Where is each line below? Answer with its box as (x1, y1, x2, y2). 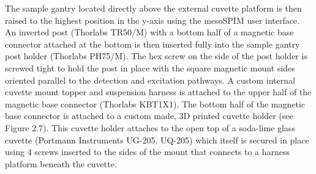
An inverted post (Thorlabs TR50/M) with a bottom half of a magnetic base (5, 26, 294, 38)
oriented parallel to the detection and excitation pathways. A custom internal (5, 73, 295, 86)
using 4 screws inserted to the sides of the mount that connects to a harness (5, 145, 290, 158)
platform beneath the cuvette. (5, 157, 117, 170)
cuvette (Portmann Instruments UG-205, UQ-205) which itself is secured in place (5, 133, 309, 146)
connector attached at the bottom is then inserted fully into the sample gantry (5, 37, 300, 50)
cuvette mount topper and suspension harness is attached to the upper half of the (5, 85, 312, 98)
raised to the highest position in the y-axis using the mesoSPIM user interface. (5, 13, 300, 26)
